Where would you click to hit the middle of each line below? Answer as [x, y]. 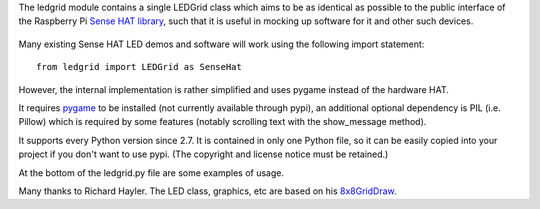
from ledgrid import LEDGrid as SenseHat [139, 67]
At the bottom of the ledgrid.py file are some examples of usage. [151, 172]
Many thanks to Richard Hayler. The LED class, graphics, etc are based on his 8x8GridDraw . [207, 191]
